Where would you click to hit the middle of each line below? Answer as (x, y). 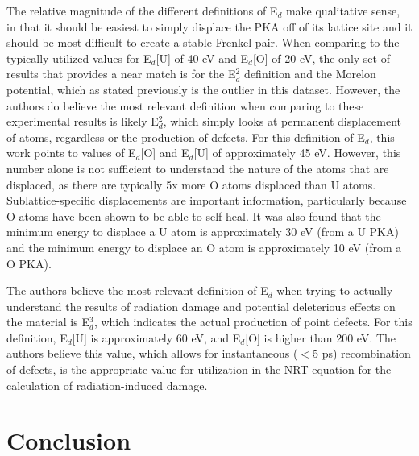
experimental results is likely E (83, 121)
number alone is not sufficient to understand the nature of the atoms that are (198, 168)
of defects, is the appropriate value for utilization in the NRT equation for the (199, 369)
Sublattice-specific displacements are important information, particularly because (207, 200)
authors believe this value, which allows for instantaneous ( (152, 353)
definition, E (37, 337)
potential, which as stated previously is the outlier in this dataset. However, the (203, 89)
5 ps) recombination (362, 353)
